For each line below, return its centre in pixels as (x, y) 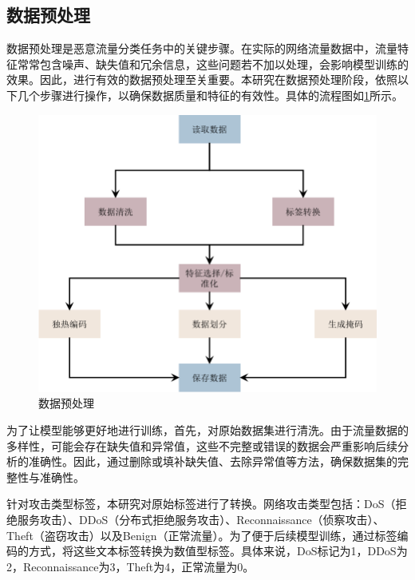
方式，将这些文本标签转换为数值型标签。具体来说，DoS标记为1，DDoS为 (218, 551)
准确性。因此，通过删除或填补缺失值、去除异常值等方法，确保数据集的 (213, 461)
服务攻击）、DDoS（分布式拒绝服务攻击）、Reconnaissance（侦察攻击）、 (201, 519)
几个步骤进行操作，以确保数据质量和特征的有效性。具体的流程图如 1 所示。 (210, 95)
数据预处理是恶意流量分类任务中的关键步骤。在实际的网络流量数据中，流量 (202, 48)
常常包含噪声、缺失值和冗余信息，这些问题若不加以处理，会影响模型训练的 (213, 64)
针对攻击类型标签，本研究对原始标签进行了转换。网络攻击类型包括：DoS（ (201, 504)
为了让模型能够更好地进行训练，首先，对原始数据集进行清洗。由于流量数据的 (207, 429)
